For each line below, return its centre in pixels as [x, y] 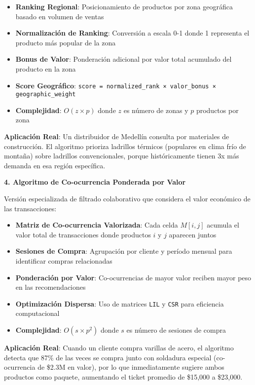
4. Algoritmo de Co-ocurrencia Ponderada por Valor [95, 182]
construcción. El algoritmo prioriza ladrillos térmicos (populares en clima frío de [125, 146]
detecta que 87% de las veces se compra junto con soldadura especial [108, 357]
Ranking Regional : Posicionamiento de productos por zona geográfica [124, 6]
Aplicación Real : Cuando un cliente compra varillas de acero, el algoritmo [119, 348]
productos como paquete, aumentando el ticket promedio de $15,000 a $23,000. [123, 376]
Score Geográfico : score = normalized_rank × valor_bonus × [116, 85]
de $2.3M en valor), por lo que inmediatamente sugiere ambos [131, 367]
